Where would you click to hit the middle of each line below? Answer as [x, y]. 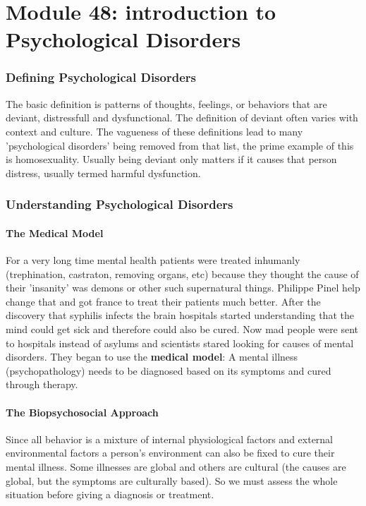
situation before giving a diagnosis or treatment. [110, 494]
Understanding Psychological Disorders [120, 204]
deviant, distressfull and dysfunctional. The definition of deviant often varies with [182, 118]
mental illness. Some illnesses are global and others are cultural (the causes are [176, 466]
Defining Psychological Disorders [101, 77]
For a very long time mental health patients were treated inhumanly [153, 259]
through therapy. [42, 384]
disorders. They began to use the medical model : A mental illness [152, 357]
